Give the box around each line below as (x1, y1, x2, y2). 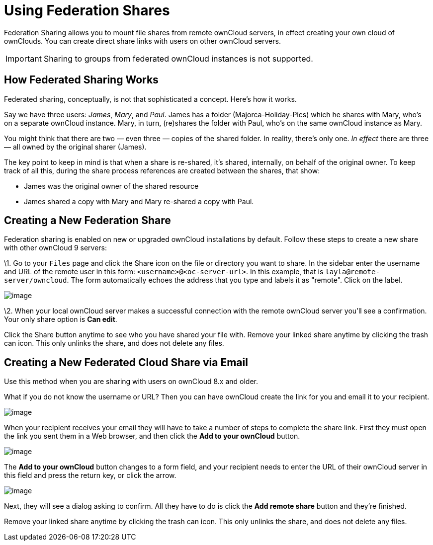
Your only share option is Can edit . (4, 315, 117, 324)
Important (5, 53, 42, 64)
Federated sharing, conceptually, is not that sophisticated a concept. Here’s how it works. (4, 94, 297, 103)
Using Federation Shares (4, 2, 170, 19)
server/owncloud (4, 276, 67, 285)
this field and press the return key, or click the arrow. (4, 471, 176, 480)
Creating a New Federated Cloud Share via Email (4, 356, 248, 369)
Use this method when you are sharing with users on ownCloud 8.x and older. (4, 377, 258, 386)
